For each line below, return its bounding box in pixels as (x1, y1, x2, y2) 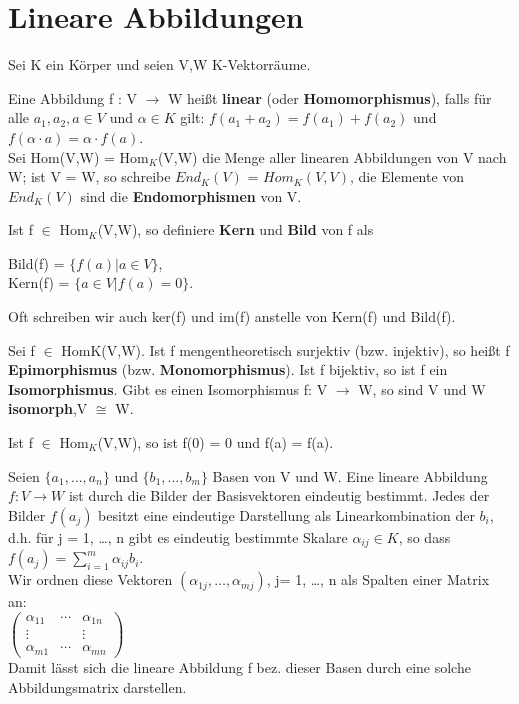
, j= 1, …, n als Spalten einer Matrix (266, 569, 490, 590)
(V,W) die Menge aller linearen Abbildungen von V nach (157, 146, 507, 167)
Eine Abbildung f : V (8, 87, 137, 108)
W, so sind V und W (358, 378, 486, 399)
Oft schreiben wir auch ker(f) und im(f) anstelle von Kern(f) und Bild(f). (8, 306, 456, 327)
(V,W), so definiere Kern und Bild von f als (97, 219, 374, 240)
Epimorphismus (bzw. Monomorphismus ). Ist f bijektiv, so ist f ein (8, 359, 448, 380)
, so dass (398, 526, 451, 547)
